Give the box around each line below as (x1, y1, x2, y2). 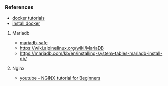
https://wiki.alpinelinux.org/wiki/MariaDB (19, 45, 104, 51)
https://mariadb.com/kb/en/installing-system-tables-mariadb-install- (19, 50, 163, 56)
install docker (12, 20, 40, 26)
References (5, 4, 34, 11)
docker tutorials (12, 15, 45, 21)
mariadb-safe (19, 40, 48, 46)
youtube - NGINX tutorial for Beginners (19, 75, 101, 81)
